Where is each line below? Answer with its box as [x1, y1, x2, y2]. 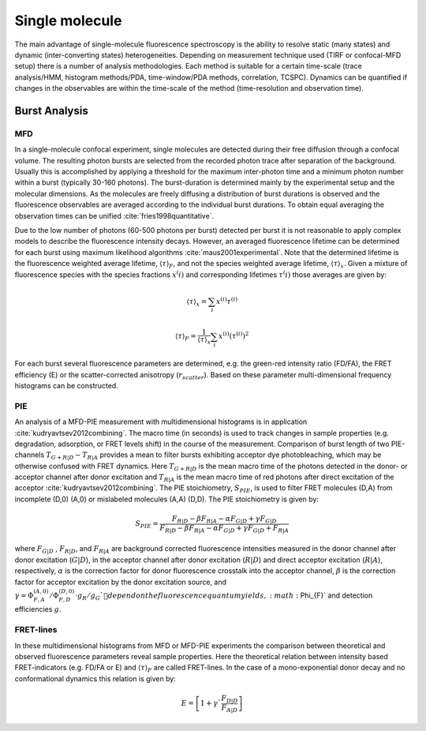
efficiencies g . [14, 605, 62, 614]
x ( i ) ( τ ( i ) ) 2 [218, 330, 249, 341]
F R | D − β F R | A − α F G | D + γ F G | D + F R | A [159, 523, 290, 534]
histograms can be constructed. [14, 380, 118, 390]
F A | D [221, 703, 238, 714]
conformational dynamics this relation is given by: [14, 673, 177, 683]
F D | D [221, 693, 238, 704]
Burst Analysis [14, 103, 88, 118]
